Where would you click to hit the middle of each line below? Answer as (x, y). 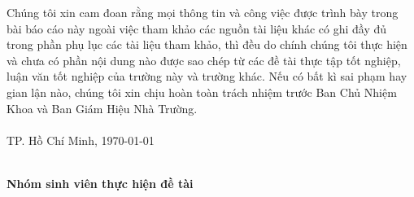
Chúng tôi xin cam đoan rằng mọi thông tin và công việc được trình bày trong (203, 12)
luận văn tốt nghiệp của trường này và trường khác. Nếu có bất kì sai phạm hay (207, 76)
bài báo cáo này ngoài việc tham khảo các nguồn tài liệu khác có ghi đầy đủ (197, 28)
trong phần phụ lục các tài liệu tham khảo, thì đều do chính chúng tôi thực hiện (207, 44)
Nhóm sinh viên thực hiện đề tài (100, 183)
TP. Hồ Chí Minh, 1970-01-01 (81, 140)
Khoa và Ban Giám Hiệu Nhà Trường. (102, 108)
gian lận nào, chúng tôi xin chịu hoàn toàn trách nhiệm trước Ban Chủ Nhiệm (202, 92)
